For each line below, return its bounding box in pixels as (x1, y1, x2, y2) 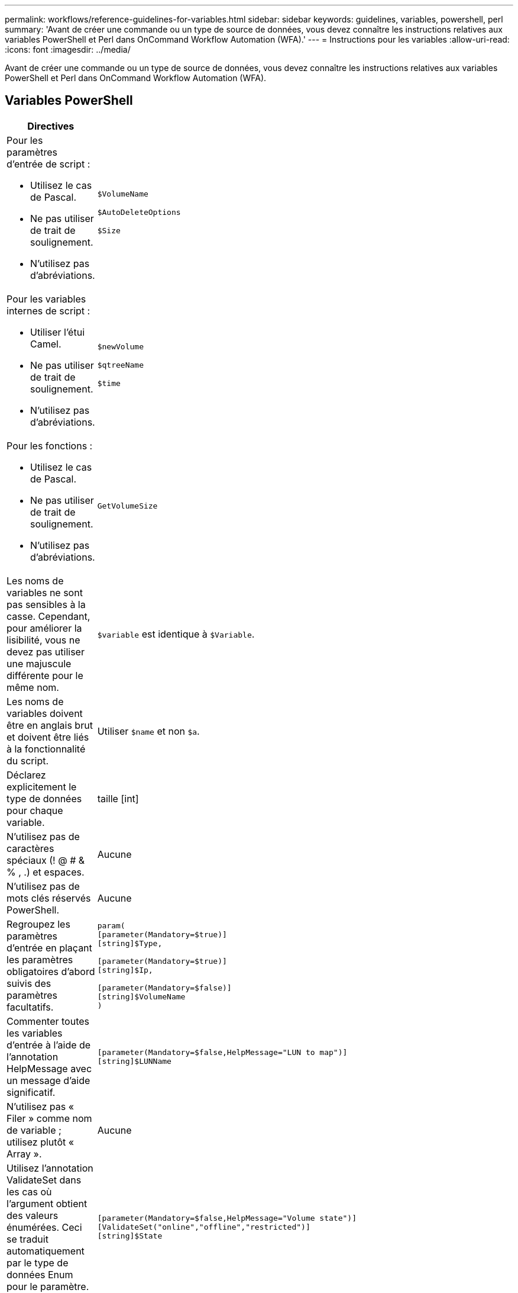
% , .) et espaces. (7, 866, 85, 878)
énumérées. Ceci (7, 1221, 82, 1233)
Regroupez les (7, 918, 70, 930)
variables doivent (7, 707, 83, 719)
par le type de (7, 1256, 69, 1269)
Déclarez (7, 768, 46, 781)
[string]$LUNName (97, 1056, 171, 1066)
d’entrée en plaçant (7, 941, 92, 954)
